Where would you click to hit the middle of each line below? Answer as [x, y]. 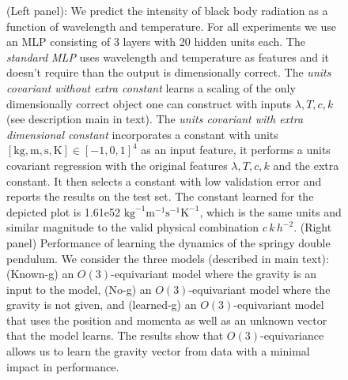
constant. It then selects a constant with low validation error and [164, 181]
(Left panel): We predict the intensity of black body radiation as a [167, 10]
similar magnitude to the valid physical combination [133, 227]
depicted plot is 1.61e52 [63, 211]
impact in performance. [63, 366]
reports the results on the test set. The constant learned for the [160, 196]
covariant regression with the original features [117, 165]
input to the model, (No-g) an [79, 289]
